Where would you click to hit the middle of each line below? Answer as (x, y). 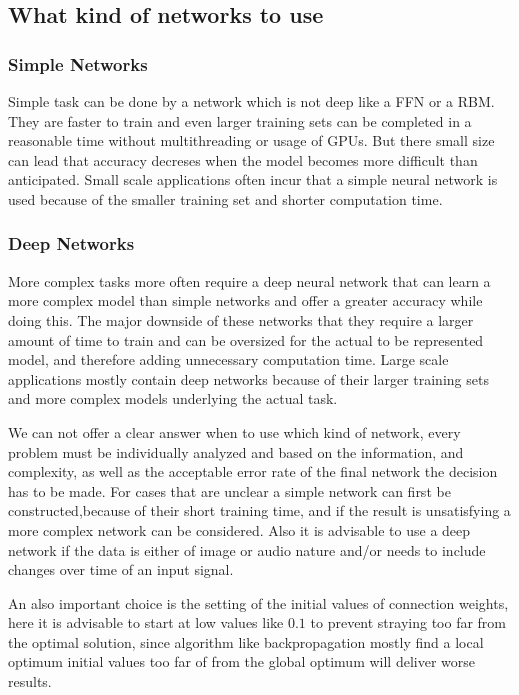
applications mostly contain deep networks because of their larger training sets (248, 378)
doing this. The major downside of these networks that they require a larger (241, 319)
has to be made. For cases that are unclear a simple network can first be (229, 490)
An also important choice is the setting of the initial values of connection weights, (258, 602)
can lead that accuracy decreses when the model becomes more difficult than (243, 159)
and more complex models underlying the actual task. (173, 398)
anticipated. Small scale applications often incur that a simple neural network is (253, 179)
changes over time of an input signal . (121, 569)
